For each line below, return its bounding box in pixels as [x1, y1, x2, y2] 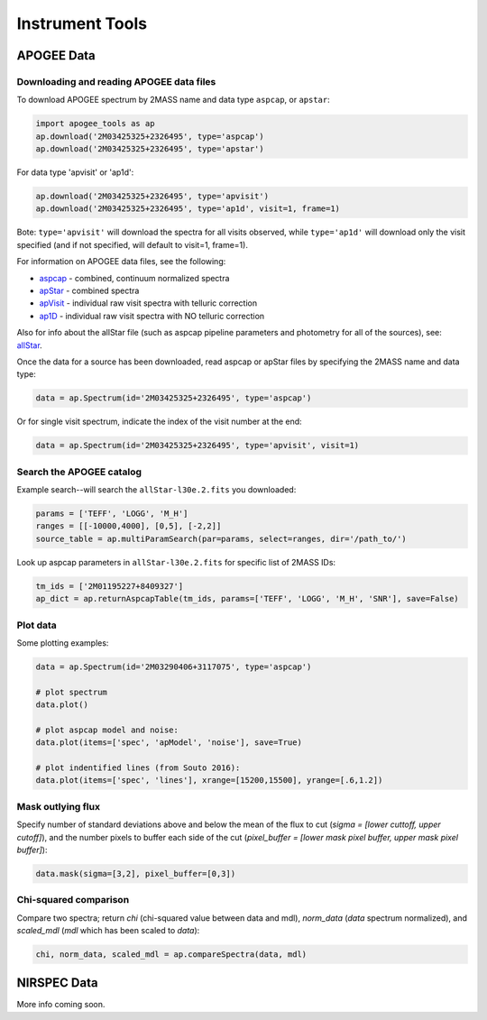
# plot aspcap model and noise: [35, 724, 179, 735]
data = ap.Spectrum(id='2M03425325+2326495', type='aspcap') [35, 393, 312, 403]
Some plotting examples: [16, 637, 109, 648]
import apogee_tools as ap [35, 118, 155, 129]
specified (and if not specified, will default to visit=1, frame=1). [16, 239, 248, 250]
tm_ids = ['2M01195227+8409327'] [35, 581, 184, 591]
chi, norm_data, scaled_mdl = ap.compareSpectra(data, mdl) [35, 949, 308, 960]
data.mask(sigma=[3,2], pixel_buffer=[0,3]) [35, 868, 236, 878]
